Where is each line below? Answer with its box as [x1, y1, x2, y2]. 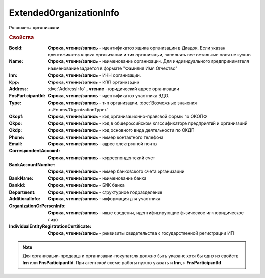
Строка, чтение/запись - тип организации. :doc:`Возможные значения [48, 100, 197, 106]
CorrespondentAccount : [9, 148, 60, 154]
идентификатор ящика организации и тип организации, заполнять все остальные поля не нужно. [48, 52, 252, 57]
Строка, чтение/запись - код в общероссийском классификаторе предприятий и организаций [48, 120, 248, 126]
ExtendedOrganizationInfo [9, 7, 120, 18]
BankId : [9, 182, 26, 188]
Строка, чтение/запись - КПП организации [48, 79, 140, 85]
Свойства [9, 34, 34, 41]
